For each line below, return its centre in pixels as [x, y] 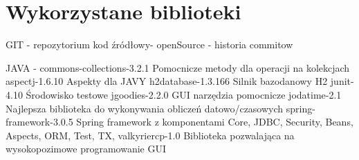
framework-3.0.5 [39, 122]
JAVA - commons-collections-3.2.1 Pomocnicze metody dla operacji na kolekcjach [178, 67]
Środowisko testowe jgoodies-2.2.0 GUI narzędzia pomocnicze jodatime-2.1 [184, 94]
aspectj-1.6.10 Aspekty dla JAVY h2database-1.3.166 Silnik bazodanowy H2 [167, 81]
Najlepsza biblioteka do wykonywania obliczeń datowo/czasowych [145, 108]
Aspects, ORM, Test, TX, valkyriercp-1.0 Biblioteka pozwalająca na [150, 135]
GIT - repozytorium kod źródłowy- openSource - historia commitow [149, 44]
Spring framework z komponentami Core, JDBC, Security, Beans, [215, 122]
